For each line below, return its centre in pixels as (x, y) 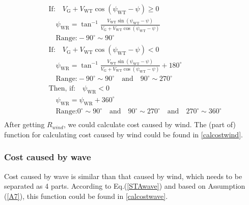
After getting (24, 124)
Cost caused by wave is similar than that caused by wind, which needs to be (123, 176)
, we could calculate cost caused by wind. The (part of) (149, 124)
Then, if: (62, 89)
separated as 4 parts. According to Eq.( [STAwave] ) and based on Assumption (125, 186)
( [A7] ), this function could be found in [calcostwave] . (86, 196)
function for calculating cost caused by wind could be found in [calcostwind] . (123, 134)
